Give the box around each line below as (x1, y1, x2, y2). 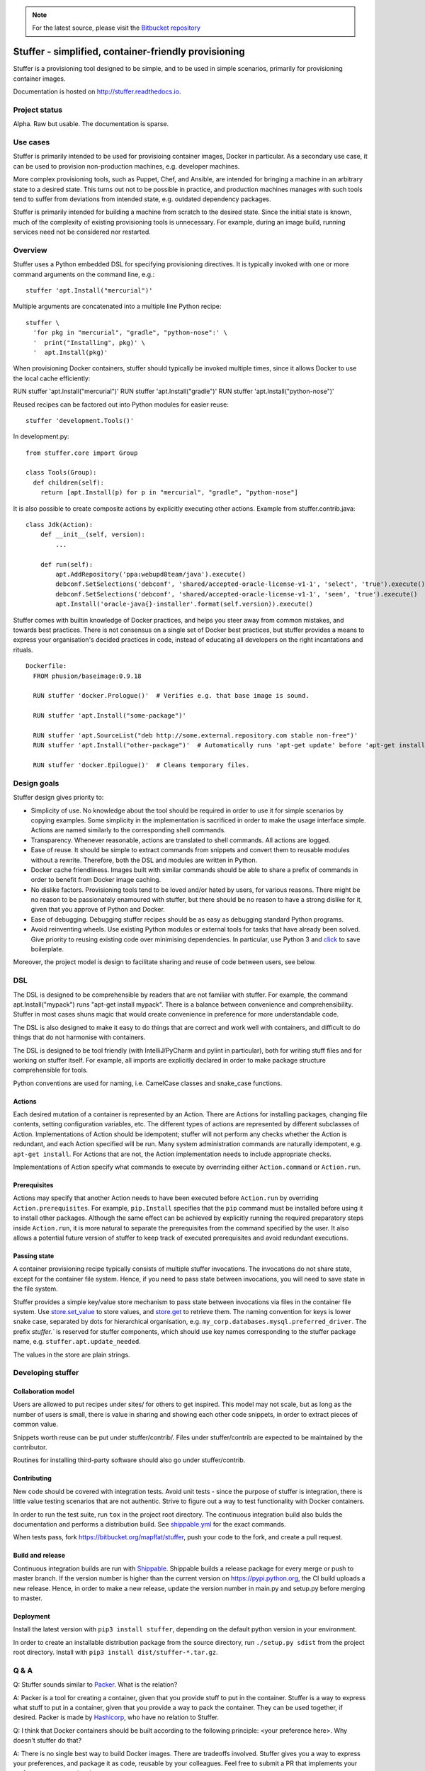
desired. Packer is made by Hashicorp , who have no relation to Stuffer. (13, 1713, 220, 1721)
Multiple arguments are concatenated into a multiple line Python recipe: (13, 302, 222, 311)
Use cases (13, 137, 50, 147)
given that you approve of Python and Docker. (30, 905, 166, 914)
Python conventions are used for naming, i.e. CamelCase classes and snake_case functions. (13, 1079, 283, 1087)
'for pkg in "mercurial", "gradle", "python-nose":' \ (33, 329, 228, 336)
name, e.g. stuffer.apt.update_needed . (13, 1337, 142, 1346)
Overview (13, 245, 47, 255)
